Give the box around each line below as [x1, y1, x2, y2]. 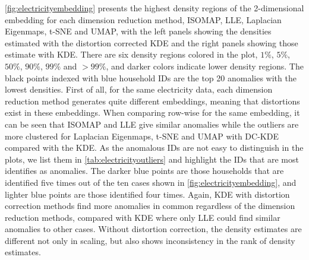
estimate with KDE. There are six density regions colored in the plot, [5, 48, 258, 61]
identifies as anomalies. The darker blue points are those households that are [5, 164, 284, 177]
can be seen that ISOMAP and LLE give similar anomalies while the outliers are [5, 118, 299, 130]
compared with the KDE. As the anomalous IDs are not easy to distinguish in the [5, 141, 304, 154]
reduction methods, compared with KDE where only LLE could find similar [5, 211, 280, 223]
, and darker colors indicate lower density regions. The [106, 59, 304, 72]
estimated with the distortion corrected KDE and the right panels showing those [5, 36, 298, 49]
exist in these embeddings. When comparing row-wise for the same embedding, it [5, 106, 300, 119]
